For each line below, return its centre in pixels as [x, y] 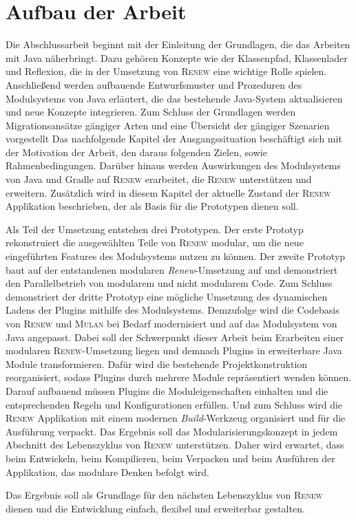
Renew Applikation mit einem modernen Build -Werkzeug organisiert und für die [176, 418]
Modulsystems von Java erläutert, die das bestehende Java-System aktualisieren [174, 98]
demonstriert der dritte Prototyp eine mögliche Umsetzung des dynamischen [167, 296]
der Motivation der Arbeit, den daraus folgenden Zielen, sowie [136, 152]
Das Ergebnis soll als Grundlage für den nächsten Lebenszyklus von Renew [164, 495]
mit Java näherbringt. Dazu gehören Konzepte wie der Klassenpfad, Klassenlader [177, 57]
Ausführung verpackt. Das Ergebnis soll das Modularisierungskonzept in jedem [172, 431]
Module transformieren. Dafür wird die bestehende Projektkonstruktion [157, 364]
